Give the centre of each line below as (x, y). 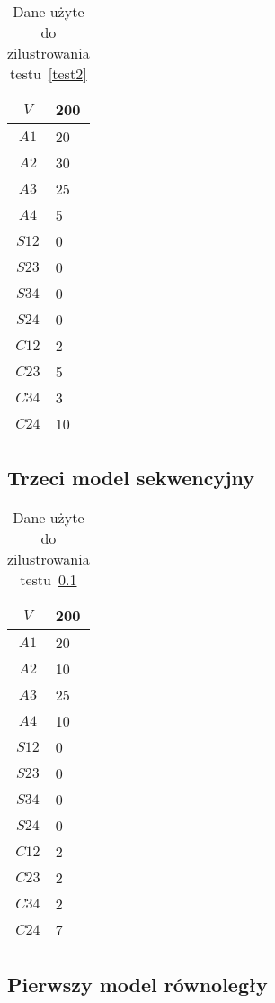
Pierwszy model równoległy (137, 984)
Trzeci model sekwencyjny (131, 478)
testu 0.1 (49, 580)
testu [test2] (49, 73)
